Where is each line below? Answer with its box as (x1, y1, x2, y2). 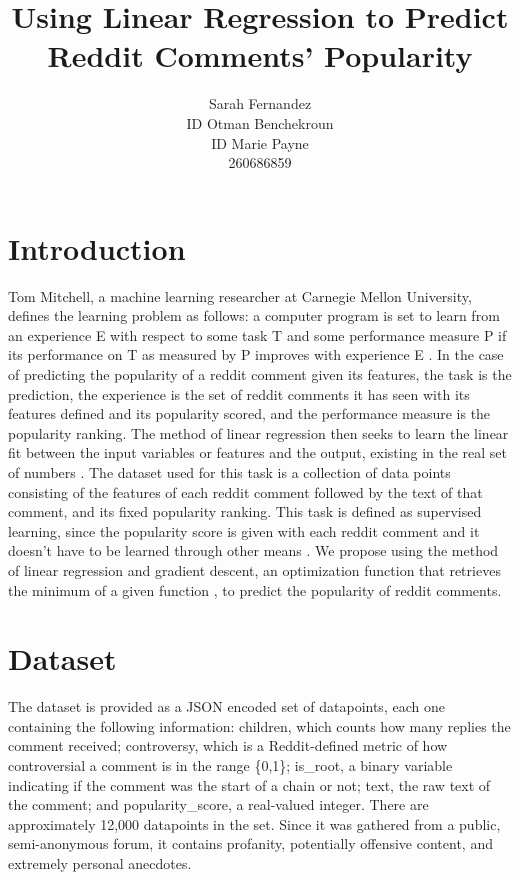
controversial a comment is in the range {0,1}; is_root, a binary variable (8, 755, 453, 776)
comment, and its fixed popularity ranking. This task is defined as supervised (8, 501, 482, 522)
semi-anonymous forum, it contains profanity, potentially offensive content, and (8, 833, 493, 854)
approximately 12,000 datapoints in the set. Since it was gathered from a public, (8, 813, 501, 834)
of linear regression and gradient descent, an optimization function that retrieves (8, 559, 501, 580)
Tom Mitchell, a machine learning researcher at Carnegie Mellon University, (8, 285, 472, 306)
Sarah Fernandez (208, 93, 312, 114)
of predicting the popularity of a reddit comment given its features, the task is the (8, 364, 512, 384)
